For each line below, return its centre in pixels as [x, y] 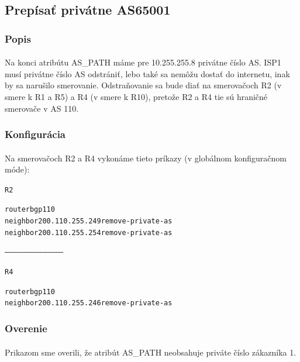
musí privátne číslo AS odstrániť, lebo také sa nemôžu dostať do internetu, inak [147, 73]
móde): [17, 169]
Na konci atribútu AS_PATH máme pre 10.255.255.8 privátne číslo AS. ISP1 [143, 62]
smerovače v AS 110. [42, 108]
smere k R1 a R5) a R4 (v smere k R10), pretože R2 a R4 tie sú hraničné [136, 96]
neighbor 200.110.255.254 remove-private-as [89, 232]
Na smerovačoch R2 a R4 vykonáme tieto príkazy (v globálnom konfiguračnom [146, 158]
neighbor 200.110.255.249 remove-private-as [89, 221]
